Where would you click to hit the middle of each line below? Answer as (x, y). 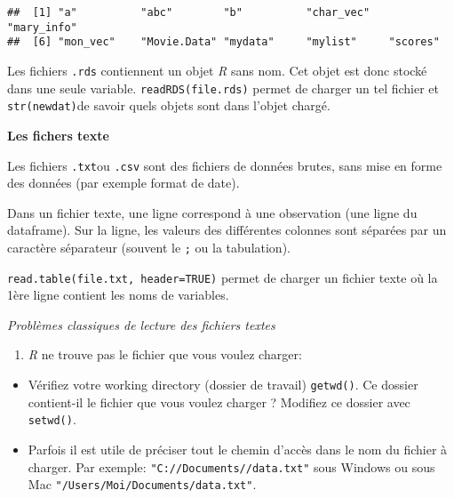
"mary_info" (42, 27)
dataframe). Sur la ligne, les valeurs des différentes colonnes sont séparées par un (227, 230)
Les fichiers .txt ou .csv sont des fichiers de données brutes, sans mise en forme (225, 165)
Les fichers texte (58, 135)
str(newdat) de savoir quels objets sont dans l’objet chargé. (169, 105)
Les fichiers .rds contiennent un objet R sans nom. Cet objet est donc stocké (217, 70)
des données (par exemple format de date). (123, 183)
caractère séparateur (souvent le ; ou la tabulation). (149, 247)
